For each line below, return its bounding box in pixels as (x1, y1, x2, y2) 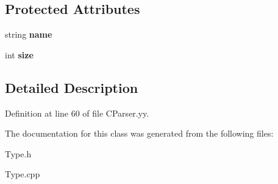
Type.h (5, 147, 32, 160)
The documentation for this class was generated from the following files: (5, 127, 274, 140)
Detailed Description (5, 78, 138, 97)
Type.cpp (5, 168, 40, 180)
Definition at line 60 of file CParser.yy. (5, 106, 149, 119)
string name (5, 28, 52, 41)
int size (5, 48, 34, 61)
